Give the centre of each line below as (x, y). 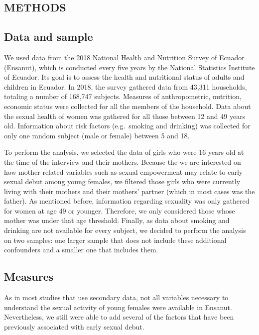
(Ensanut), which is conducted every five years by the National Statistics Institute (129, 67)
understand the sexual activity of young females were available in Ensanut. (118, 307)
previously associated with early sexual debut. (74, 326)
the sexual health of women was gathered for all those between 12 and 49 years (125, 116)
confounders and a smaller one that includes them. (81, 250)
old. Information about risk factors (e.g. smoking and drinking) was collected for (127, 126)
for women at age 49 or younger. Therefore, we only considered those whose (120, 210)
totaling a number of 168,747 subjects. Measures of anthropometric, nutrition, (123, 96)
